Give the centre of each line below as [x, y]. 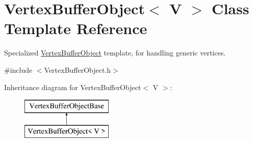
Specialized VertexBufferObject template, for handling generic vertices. [115, 53]
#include [18, 69]
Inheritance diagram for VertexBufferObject [73, 87]
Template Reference [76, 28]
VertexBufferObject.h [78, 69]
